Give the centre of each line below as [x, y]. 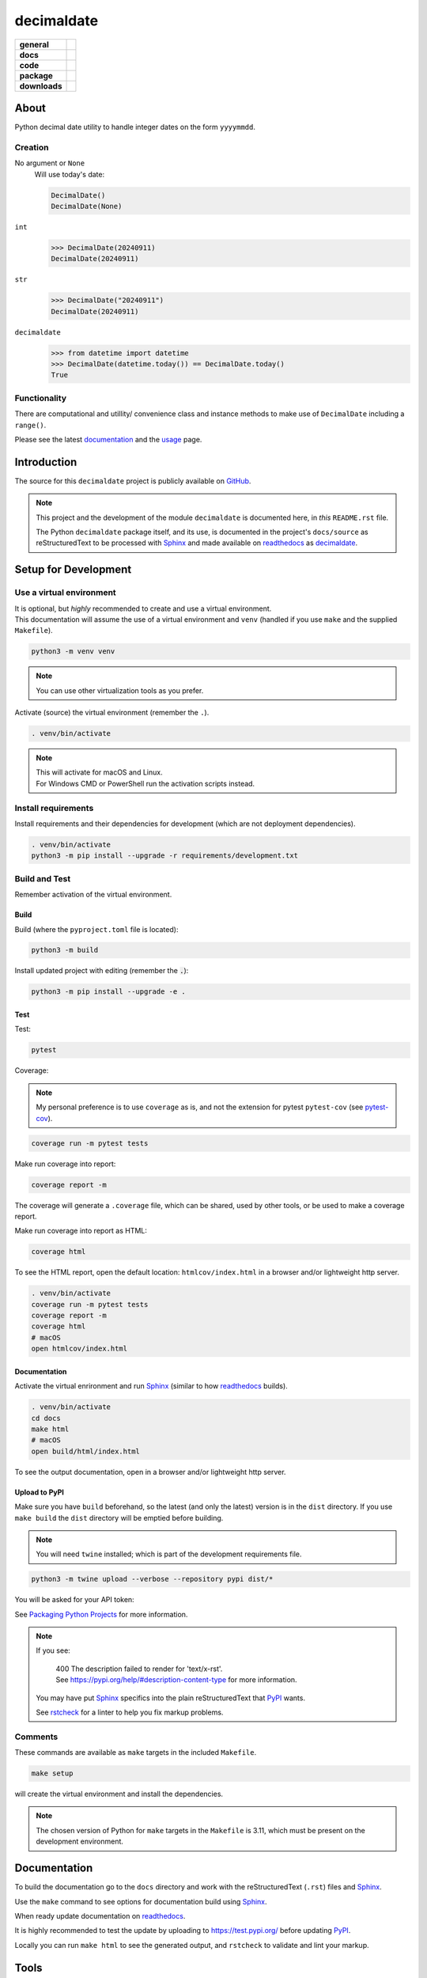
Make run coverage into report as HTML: [81, 1231]
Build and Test [43, 878]
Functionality [41, 398]
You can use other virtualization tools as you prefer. [120, 690]
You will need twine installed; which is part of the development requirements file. [169, 1554]
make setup [52, 1773]
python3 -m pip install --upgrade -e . [108, 992]
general [34, 44]
